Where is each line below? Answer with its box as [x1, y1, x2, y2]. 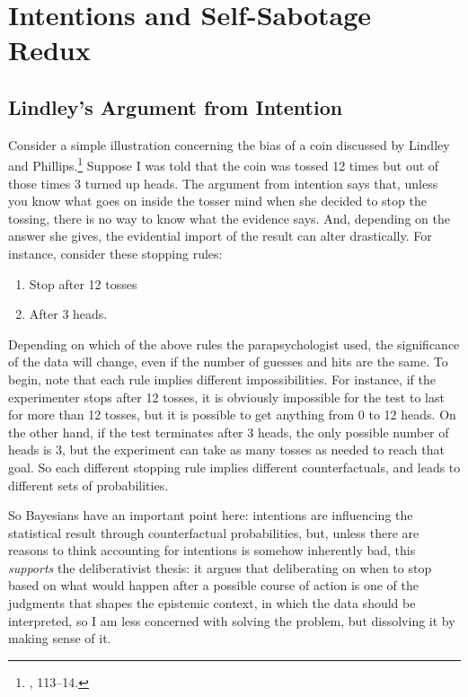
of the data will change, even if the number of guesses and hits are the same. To [8, 352, 448, 371]
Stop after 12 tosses [29, 274, 137, 293]
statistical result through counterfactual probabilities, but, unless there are [8, 523, 419, 542]
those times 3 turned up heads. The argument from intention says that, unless [8, 173, 438, 192]
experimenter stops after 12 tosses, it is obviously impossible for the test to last [8, 387, 445, 406]
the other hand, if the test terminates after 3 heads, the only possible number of [8, 422, 449, 441]
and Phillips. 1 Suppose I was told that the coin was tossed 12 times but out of [8, 154, 439, 175]
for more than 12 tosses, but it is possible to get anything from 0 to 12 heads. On [8, 405, 456, 424]
